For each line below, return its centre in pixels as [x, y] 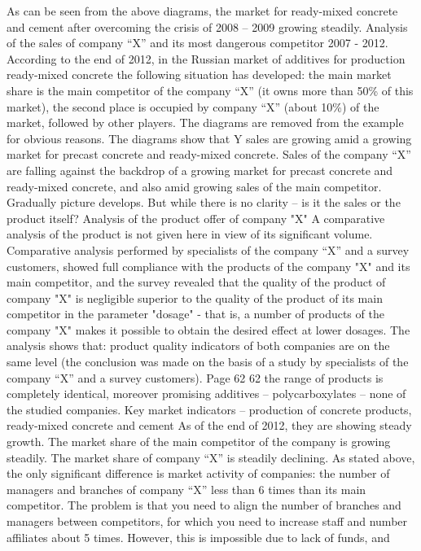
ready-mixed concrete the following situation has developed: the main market [199, 74]
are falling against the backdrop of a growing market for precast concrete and [200, 170]
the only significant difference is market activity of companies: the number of [198, 473]
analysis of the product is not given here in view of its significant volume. [190, 234]
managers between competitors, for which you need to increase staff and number [207, 521]
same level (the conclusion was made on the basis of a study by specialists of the [208, 362]
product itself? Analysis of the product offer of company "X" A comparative [196, 218]
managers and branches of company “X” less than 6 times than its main [186, 489]
